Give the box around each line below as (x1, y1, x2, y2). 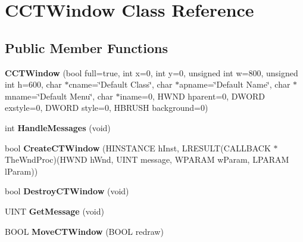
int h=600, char (5, 78, 62, 91)
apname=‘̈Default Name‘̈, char (179, 78, 290, 91)
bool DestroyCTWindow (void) (5, 185, 129, 197)
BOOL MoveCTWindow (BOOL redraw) (5, 225, 164, 237)
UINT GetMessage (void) (5, 204, 104, 217)
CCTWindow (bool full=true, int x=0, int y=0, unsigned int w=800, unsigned (5, 66, 298, 79)
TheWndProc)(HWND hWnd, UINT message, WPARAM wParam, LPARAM (5, 153, 289, 166)
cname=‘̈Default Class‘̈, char (68, 78, 173, 91)
